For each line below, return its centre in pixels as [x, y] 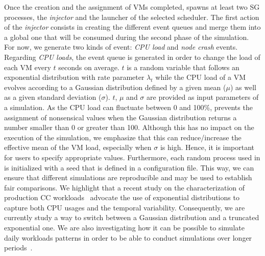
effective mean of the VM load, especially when [78, 147]
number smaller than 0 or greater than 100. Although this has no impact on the [129, 127]
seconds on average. [89, 67]
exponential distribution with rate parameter [74, 77]
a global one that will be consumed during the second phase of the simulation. [127, 37]
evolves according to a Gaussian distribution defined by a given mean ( [115, 87]
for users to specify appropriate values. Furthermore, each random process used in [132, 157]
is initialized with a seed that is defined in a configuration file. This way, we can [129, 167]
